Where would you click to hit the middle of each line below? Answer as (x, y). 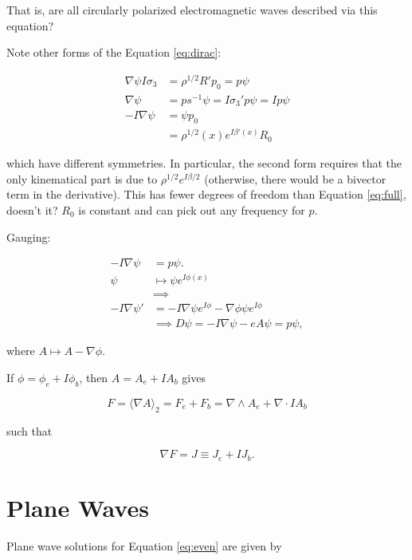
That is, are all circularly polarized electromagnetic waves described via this (192, 10)
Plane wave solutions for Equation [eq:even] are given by (144, 545)
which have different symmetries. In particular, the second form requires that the (204, 163)
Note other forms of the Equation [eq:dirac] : (114, 52)
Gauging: (29, 237)
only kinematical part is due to (82, 178)
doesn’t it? (32, 209)
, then (94, 377)
